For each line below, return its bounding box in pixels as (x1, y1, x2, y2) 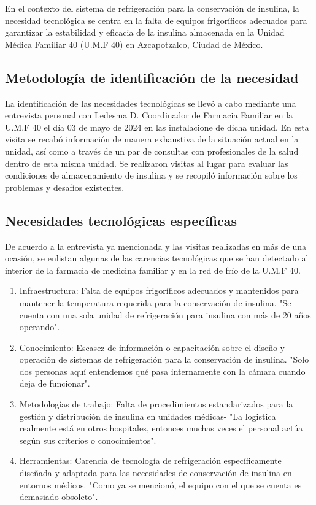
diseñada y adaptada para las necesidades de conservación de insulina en (19, 466, 292, 479)
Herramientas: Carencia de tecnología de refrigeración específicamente (19, 454, 282, 467)
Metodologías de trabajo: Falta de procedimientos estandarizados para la (19, 398, 293, 411)
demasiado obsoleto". (19, 490, 98, 503)
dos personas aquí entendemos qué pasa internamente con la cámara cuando (19, 364, 306, 377)
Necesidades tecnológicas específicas (5, 210, 237, 229)
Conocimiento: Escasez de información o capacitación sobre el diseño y (19, 341, 285, 353)
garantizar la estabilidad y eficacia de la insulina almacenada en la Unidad (5, 26, 285, 39)
